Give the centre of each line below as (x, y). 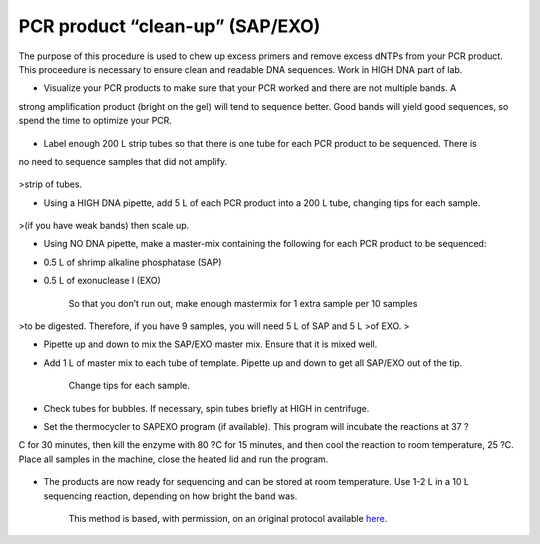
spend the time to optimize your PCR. (95, 121)
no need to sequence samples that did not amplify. (123, 161)
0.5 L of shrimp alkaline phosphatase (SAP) (132, 262)
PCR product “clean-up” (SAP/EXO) (169, 26)
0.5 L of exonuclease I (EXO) (102, 281)
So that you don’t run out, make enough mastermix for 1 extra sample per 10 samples (243, 303)
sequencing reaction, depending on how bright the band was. (170, 496)
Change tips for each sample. (129, 386)
